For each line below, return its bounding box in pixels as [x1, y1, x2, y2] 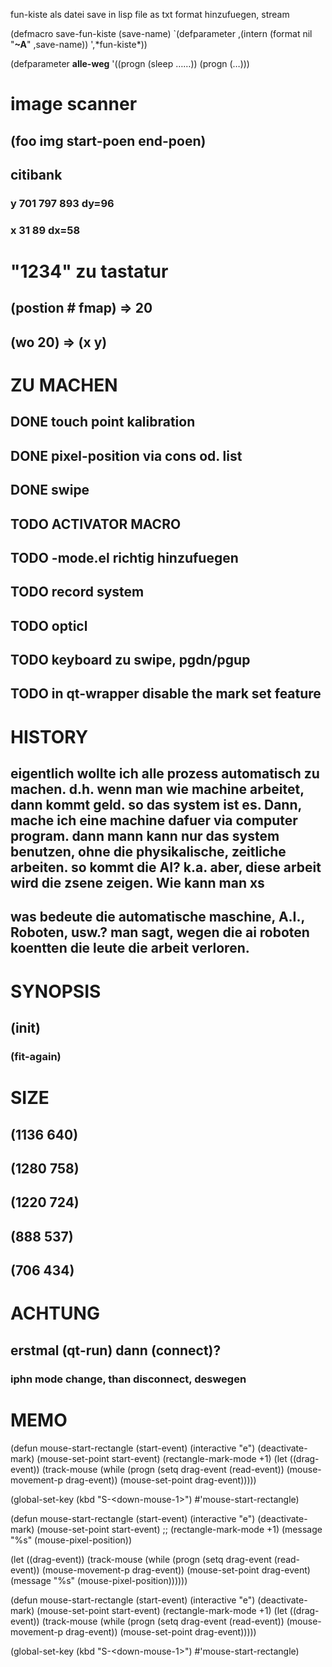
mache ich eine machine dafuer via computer [10, 812, 298, 829]
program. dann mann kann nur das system [10, 828, 280, 845]
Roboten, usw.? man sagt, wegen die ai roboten [10, 924, 310, 941]
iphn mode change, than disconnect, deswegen [10, 1372, 247, 1386]
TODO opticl [10, 617, 88, 634]
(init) [10, 1020, 41, 1037]
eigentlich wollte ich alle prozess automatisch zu [10, 765, 320, 783]
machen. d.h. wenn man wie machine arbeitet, [10, 781, 305, 798]
